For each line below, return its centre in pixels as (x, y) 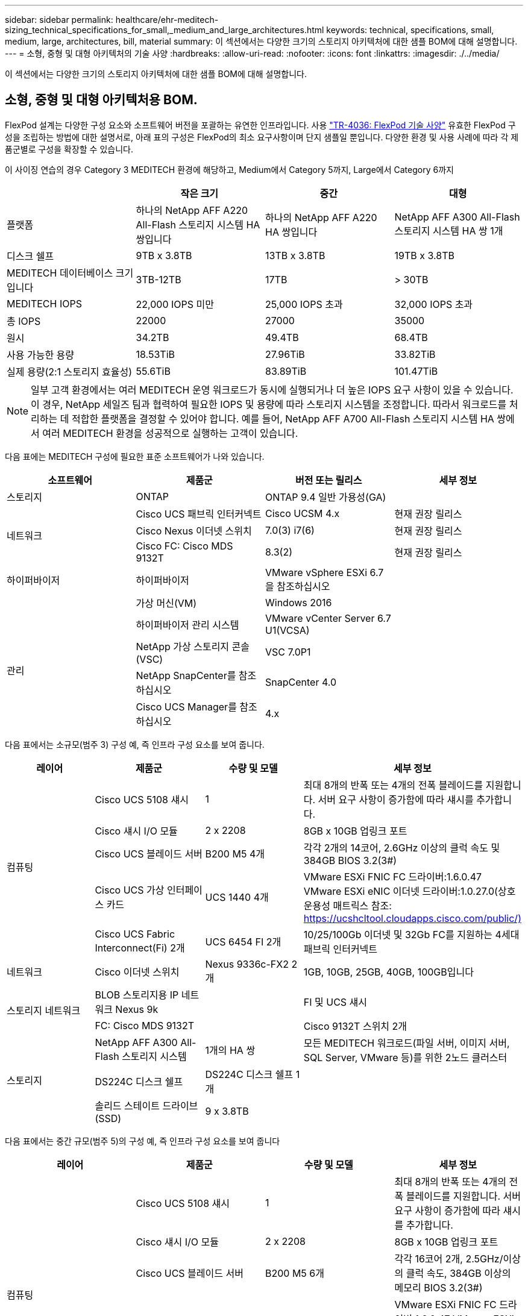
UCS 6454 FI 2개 (243, 942)
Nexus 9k (137, 1009)
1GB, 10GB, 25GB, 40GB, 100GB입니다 (388, 972)
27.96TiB (285, 354)
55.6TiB (153, 371)
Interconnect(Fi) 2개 (140, 948)
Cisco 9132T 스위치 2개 (355, 1026)
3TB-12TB (159, 279)
